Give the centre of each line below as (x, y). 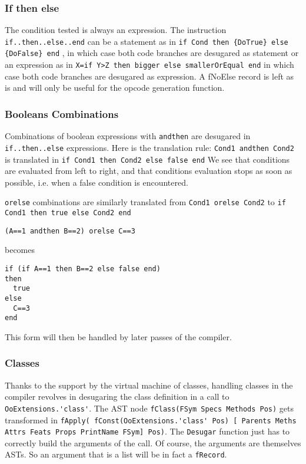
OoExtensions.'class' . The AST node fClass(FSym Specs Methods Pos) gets (149, 408)
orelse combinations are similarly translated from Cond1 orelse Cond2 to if (145, 202)
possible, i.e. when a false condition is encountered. (97, 182)
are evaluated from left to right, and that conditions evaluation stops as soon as (149, 171)
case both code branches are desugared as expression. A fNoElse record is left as (149, 76)
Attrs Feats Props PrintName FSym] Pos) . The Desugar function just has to (147, 431)
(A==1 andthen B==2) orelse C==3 (70, 231)
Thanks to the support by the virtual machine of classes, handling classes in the (149, 385)
